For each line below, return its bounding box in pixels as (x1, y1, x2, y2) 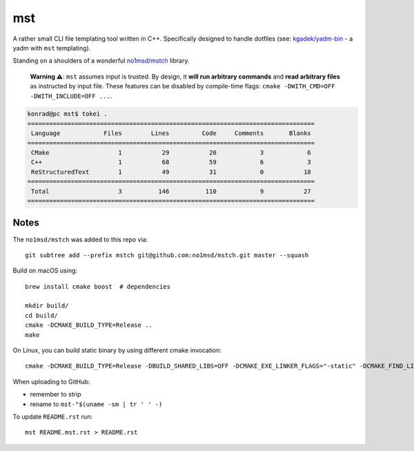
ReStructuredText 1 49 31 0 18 (31, 168, 312, 176)
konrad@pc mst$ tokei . (27, 110, 108, 118)
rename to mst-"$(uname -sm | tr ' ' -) (30, 400, 163, 408)
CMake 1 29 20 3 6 (31, 149, 312, 157)
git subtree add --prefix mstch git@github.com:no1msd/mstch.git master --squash (25, 251, 309, 259)
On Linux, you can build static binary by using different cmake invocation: (12, 346, 222, 354)
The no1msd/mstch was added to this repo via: (12, 235, 148, 243)
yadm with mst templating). (12, 43, 91, 52)
